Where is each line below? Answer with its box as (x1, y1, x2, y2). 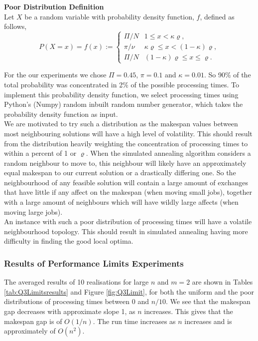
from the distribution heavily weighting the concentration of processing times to (4, 138, 248, 148)
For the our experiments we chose (4, 69, 107, 80)
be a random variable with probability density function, (24, 11, 194, 21)
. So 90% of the (204, 69, 251, 80)
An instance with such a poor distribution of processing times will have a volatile (4, 216, 252, 227)
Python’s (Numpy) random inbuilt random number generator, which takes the (4, 99, 243, 109)
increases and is (184, 316, 232, 326)
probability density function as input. (4, 108, 118, 119)
